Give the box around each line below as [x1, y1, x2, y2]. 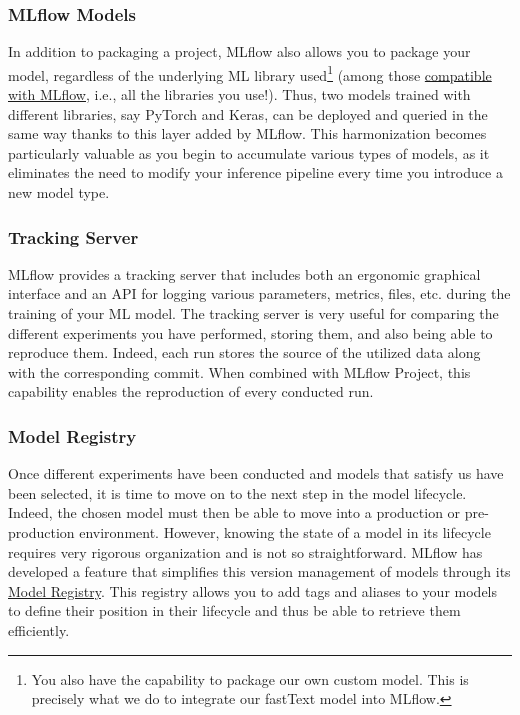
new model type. [8, 182, 110, 203]
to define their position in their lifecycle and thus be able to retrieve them [8, 600, 461, 621]
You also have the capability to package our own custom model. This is [31, 668, 469, 689]
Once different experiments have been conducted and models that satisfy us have [8, 463, 504, 484]
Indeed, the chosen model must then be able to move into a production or [8, 502, 461, 523]
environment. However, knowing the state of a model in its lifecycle [79, 522, 491, 542]
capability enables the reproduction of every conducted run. [8, 381, 374, 402]
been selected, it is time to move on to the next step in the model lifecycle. [8, 482, 467, 503]
